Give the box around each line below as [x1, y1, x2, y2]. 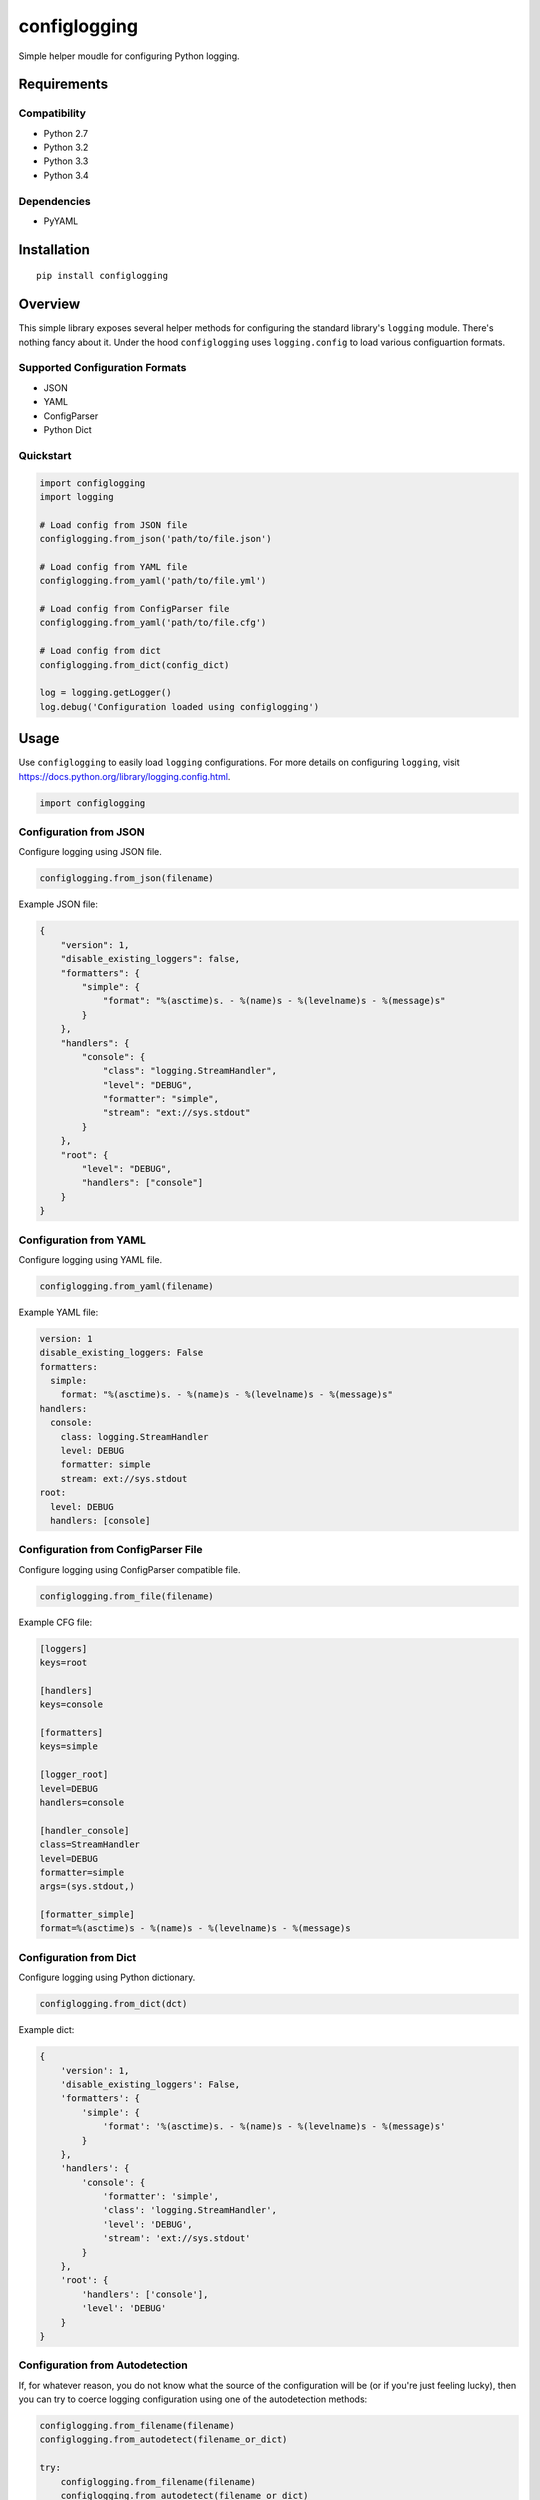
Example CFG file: [18, 1616, 93, 1628]
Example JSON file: [18, 898, 99, 910]
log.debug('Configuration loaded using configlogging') [39, 701, 320, 712]
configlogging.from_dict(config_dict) [39, 659, 230, 670]
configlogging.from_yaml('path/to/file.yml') [39, 575, 267, 587]
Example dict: [18, 2024, 75, 2036]
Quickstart [18, 448, 72, 462]
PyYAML [43, 215, 79, 227]
